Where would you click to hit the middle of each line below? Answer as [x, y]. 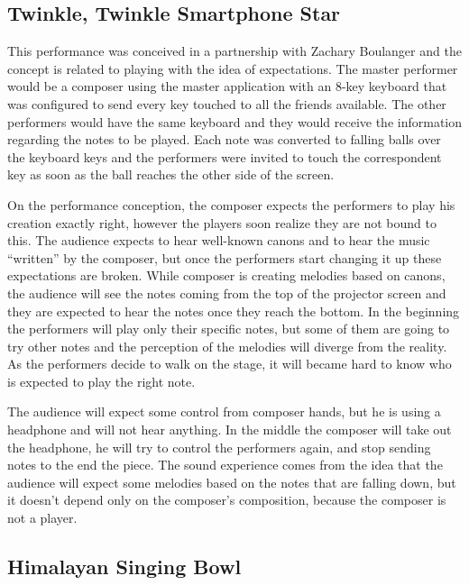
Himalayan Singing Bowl [124, 567]
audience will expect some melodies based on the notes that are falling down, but [232, 482]
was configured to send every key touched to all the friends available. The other [227, 103]
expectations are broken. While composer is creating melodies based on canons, [226, 275]
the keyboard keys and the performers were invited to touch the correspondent [225, 156]
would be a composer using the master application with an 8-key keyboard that [227, 86]
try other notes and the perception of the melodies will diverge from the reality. [227, 346]
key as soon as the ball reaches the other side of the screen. [171, 174]
